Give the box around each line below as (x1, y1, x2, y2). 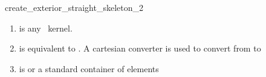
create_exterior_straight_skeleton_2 (5, 1, 143, 13)
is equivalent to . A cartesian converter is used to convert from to (19, 42, 261, 55)
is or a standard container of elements (19, 62, 159, 75)
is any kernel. (19, 21, 73, 34)
